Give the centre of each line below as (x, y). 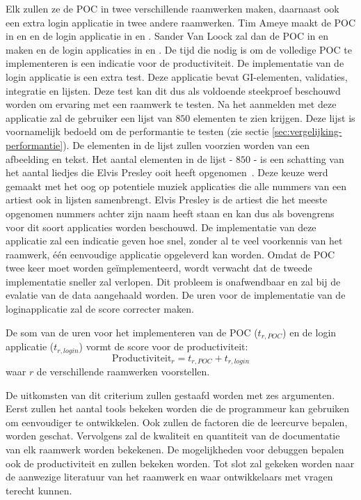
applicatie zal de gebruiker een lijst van (89, 117)
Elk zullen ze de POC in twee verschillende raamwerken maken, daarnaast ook (173, 8)
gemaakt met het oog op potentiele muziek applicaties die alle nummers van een (176, 186)
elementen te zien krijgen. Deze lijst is (274, 117)
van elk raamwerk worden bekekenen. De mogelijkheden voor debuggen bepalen (175, 449)
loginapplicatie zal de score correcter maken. (100, 309)
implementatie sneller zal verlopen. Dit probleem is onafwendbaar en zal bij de (173, 281)
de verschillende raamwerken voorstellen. (123, 372)
